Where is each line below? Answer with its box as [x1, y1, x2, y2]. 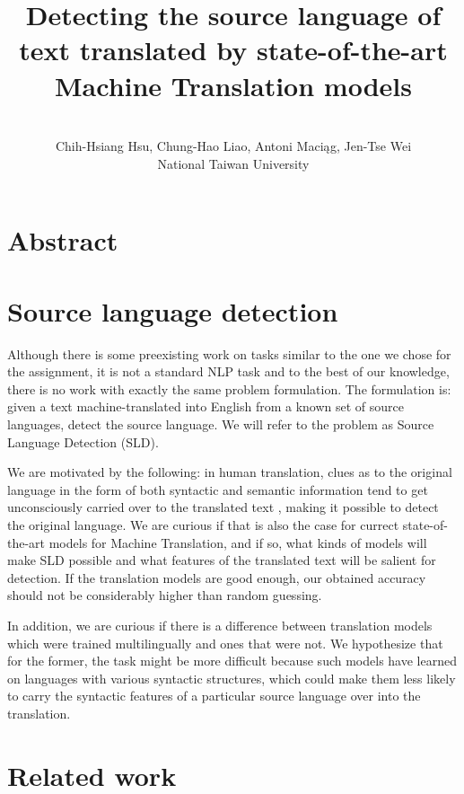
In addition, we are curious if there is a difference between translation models [7, 615, 433, 634]
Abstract [7, 222, 118, 259]
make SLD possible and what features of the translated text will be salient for [7, 551, 436, 569]
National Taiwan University [157, 154, 310, 172]
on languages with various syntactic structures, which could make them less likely [7, 668, 456, 687]
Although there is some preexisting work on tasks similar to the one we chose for [7, 344, 451, 363]
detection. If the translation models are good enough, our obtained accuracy [7, 568, 426, 587]
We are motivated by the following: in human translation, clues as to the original [7, 463, 452, 481]
